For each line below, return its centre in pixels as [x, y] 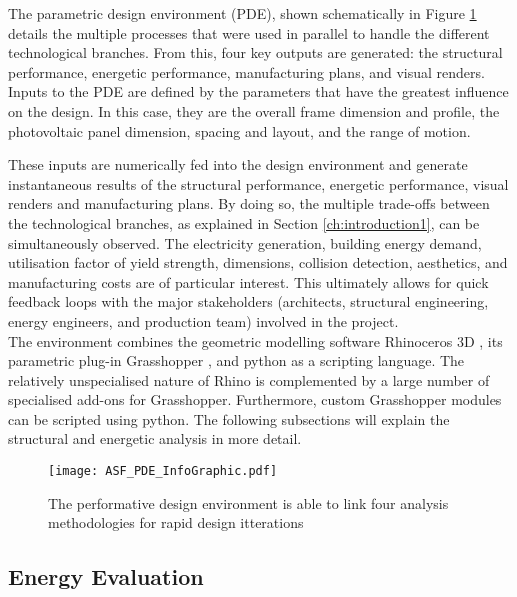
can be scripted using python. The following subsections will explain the [229, 418]
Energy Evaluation [106, 576]
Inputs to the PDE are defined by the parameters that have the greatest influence [258, 91]
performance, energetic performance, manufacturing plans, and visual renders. [246, 71]
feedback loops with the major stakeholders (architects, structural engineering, [248, 301]
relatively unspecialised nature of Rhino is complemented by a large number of [249, 379]
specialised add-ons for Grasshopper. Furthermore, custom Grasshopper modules [255, 399]
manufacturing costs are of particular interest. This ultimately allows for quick [248, 281]
